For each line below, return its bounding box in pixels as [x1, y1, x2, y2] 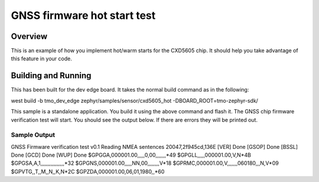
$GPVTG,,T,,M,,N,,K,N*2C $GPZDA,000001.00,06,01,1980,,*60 [11, 168, 165, 175]
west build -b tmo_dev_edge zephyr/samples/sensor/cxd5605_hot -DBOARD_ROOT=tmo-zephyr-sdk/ [11, 97, 258, 104]
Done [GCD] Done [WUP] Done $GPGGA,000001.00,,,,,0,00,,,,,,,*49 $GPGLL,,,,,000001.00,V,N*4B [11, 151, 251, 159]
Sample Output [11, 131, 56, 139]
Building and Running [11, 71, 92, 81]
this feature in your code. [11, 55, 72, 62]
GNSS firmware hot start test [11, 9, 156, 22]
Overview [11, 31, 48, 41]
